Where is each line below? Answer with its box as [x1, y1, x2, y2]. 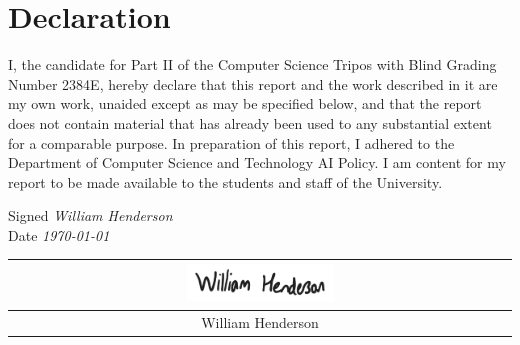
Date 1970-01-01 [8, 224, 110, 245]
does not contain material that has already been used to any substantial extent [8, 112, 492, 133]
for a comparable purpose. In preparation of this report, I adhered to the [8, 132, 455, 153]
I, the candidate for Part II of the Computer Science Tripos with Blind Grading [8, 54, 497, 75]
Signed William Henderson [8, 205, 173, 226]
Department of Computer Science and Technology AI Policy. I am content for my [8, 152, 506, 173]
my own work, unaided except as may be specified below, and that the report [8, 93, 482, 114]
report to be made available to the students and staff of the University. [8, 171, 443, 192]
